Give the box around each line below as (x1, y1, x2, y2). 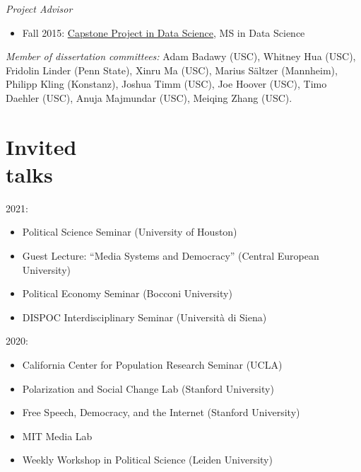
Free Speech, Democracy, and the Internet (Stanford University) (22, 405, 300, 420)
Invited (6, 132, 77, 161)
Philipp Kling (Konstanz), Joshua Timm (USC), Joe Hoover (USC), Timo (6, 76, 327, 91)
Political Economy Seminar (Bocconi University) (22, 286, 232, 301)
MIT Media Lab (22, 428, 93, 443)
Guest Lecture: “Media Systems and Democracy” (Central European (22, 248, 319, 263)
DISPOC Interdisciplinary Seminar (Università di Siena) (22, 309, 267, 324)
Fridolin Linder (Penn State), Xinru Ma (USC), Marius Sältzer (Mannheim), (6, 62, 338, 77)
